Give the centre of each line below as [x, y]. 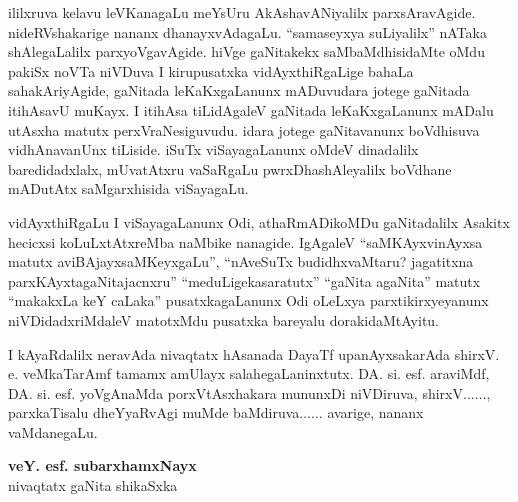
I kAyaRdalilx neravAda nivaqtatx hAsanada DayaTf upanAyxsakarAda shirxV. [254, 353]
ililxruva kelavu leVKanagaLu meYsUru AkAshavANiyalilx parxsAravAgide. [242, 12]
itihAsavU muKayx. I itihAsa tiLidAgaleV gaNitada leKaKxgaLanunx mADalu [251, 109]
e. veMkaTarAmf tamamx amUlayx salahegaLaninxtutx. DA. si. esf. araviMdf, [249, 373]
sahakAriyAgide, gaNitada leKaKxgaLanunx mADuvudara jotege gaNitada [239, 90]
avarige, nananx [375, 412]
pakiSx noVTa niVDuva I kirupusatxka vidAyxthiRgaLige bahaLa [211, 70]
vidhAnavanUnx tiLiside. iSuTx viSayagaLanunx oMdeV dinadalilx [213, 149]
